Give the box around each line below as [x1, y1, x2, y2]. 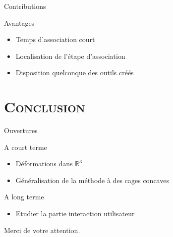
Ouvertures [4, 125, 38, 136]
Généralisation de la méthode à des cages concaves [15, 175, 169, 185]
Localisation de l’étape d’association [15, 50, 125, 61]
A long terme [4, 191, 44, 202]
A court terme [4, 142, 47, 152]
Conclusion [4, 96, 85, 117]
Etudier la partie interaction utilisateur [15, 208, 135, 219]
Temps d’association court [15, 34, 95, 45]
